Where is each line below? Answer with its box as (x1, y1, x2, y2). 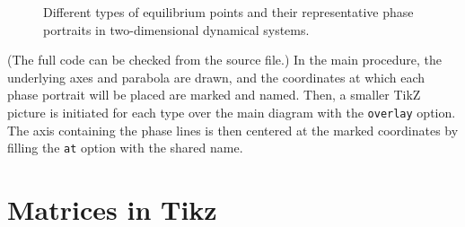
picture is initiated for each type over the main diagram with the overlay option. (7, 102, 456, 121)
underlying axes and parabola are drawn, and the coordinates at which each (7, 67, 426, 86)
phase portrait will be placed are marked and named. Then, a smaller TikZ (7, 85, 421, 104)
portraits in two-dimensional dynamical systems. (43, 20, 310, 39)
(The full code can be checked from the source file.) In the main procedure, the (7, 50, 442, 69)
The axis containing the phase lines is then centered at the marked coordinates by (7, 120, 459, 139)
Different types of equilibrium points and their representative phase (43, 3, 414, 21)
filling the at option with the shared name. (7, 138, 243, 157)
